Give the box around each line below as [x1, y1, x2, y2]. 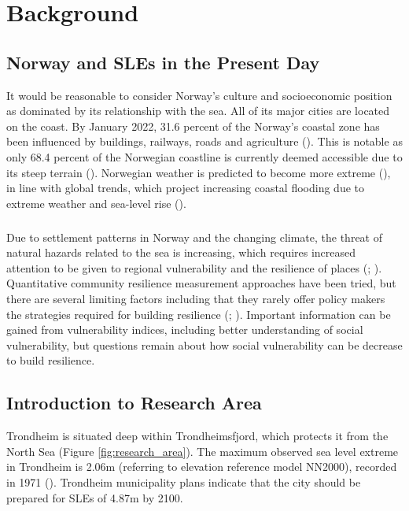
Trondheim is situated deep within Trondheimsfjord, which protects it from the [6, 428, 389, 444]
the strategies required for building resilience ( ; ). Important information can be [6, 305, 391, 322]
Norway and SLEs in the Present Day [6, 50, 320, 74]
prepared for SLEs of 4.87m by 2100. [6, 489, 183, 505]
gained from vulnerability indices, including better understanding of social [6, 321, 363, 338]
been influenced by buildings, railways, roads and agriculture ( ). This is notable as [6, 133, 403, 150]
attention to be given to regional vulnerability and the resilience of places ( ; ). [6, 259, 382, 276]
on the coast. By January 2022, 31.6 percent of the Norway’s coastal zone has [6, 117, 380, 134]
